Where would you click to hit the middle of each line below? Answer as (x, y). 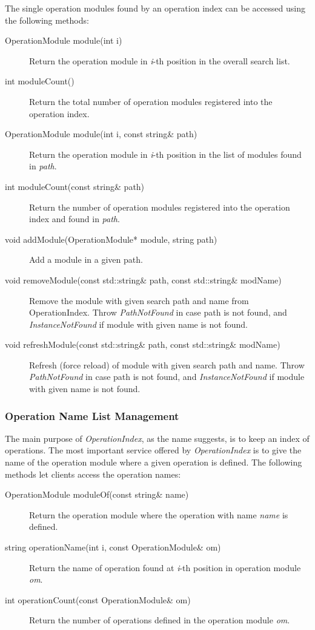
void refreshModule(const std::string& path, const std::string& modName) (143, 344)
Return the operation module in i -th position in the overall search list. (160, 60)
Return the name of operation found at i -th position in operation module (165, 567)
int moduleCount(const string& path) (75, 186)
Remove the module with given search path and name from (139, 300)
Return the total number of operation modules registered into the (151, 101)
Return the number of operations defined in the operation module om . (160, 620)
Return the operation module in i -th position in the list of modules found (165, 154)
